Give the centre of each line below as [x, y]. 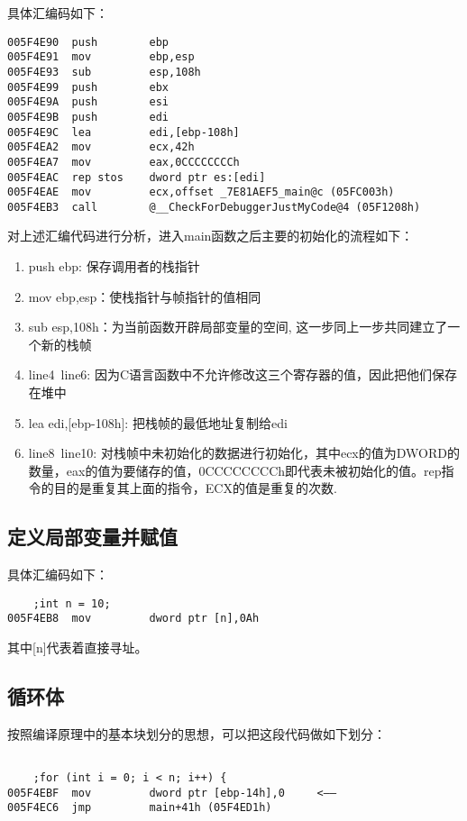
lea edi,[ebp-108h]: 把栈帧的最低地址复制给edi [158, 422]
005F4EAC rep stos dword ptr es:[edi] [137, 177]
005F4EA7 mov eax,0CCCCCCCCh [124, 162]
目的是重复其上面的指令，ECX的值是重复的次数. [195, 488]
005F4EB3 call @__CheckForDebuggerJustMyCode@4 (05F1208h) [214, 207]
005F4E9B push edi [88, 117]
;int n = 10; [72, 603]
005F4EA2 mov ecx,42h [101, 147]
